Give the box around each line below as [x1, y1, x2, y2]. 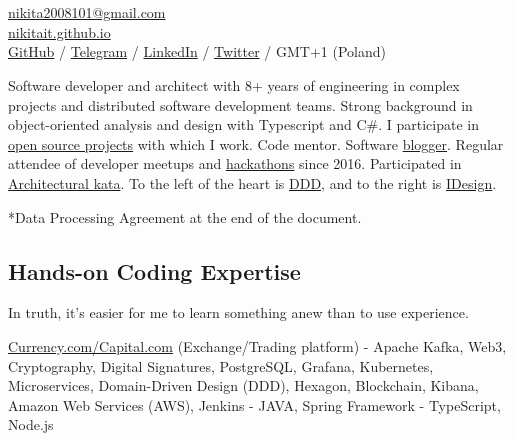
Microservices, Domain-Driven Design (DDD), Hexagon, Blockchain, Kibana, [8, 375, 479, 396]
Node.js [8, 414, 54, 435]
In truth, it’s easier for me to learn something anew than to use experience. [8, 302, 469, 323]
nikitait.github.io [8, 21, 111, 42]
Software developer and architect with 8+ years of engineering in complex [8, 74, 460, 95]
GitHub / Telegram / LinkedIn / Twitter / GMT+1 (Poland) [8, 41, 386, 62]
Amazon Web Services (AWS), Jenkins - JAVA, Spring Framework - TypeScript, [8, 394, 501, 415]
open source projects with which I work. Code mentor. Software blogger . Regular [8, 133, 504, 154]
